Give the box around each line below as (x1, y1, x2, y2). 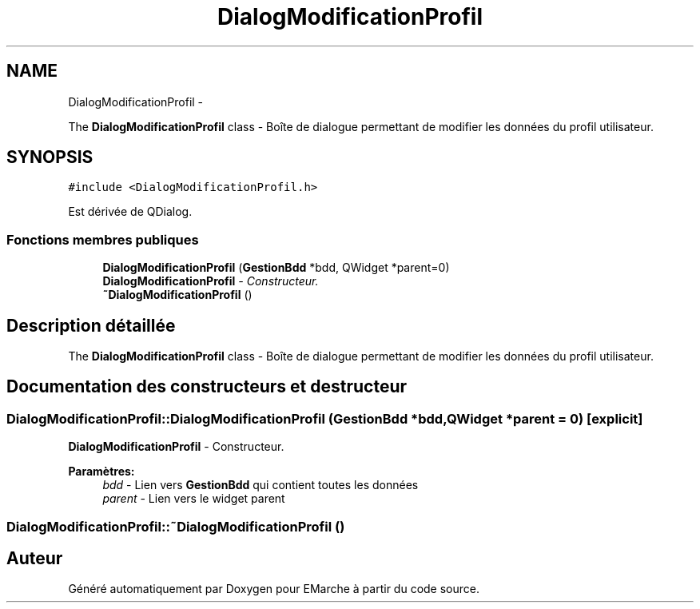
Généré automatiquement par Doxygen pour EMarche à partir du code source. (68, 582, 479, 596)
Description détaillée (6, 315, 176, 336)
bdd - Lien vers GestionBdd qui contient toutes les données (102, 478, 419, 492)
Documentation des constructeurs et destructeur (6, 376, 408, 397)
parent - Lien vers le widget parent (102, 492, 285, 506)
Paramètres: (68, 464, 135, 479)
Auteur (6, 548, 63, 569)
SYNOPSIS (6, 147, 93, 168)
